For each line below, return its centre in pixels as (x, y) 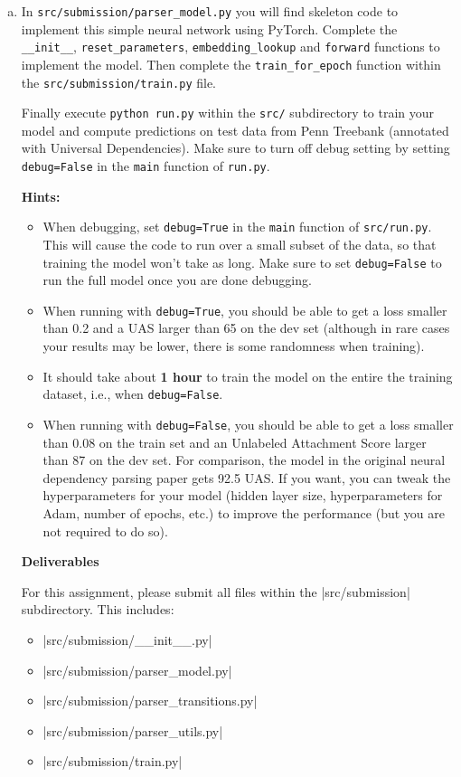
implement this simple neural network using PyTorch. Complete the (209, 28)
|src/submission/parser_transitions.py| (150, 701)
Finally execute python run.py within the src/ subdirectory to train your (228, 113)
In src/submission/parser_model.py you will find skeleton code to (210, 11)
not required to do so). (105, 531)
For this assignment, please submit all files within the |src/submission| (216, 591)
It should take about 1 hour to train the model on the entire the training (248, 376)
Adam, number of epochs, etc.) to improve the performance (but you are (244, 512)
